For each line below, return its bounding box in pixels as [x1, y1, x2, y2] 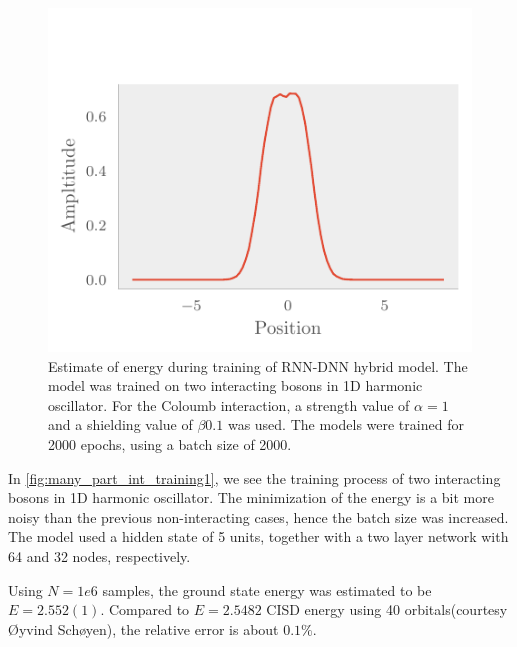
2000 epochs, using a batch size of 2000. [48, 434, 292, 455]
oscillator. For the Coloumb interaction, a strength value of [48, 394, 410, 415]
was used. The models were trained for [227, 414, 464, 435]
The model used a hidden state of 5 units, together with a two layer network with [8, 526, 509, 547]
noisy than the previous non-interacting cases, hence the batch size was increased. [8, 506, 509, 527]
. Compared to [100, 599, 190, 620]
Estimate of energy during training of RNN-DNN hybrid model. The [48, 355, 468, 376]
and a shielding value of [48, 414, 193, 435]
